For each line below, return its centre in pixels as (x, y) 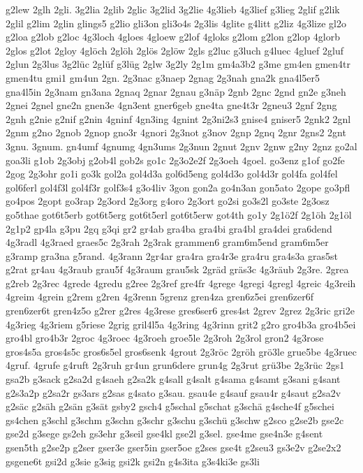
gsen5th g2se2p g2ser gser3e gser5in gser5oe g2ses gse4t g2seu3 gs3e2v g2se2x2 (173, 447)
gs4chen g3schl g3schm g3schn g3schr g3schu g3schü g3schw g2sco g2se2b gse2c (175, 420)
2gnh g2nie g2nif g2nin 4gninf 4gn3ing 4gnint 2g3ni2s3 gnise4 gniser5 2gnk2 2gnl (178, 118)
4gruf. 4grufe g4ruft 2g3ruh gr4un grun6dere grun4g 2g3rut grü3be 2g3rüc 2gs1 (175, 365)
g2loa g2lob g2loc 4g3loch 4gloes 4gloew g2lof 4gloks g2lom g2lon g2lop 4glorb (173, 37)
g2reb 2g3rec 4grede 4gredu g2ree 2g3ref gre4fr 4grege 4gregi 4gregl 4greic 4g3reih (181, 283)
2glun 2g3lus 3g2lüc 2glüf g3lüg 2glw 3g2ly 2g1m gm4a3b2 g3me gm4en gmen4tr (178, 64)
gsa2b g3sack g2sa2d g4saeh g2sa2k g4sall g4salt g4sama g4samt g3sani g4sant (173, 379)
